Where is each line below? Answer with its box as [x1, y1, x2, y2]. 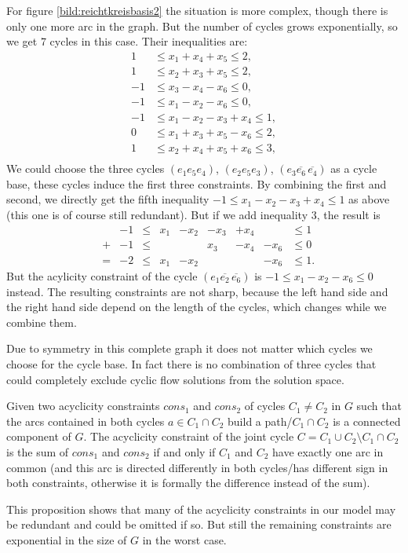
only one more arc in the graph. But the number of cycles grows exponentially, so [6, 17, 398, 34]
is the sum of [6, 443, 69, 460]
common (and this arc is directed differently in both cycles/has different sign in [6, 459, 388, 475]
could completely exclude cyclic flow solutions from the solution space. [6, 371, 344, 387]
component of [6, 428, 71, 445]
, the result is [316, 206, 381, 222]
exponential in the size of [6, 531, 127, 548]
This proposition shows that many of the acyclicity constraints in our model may [6, 500, 396, 517]
